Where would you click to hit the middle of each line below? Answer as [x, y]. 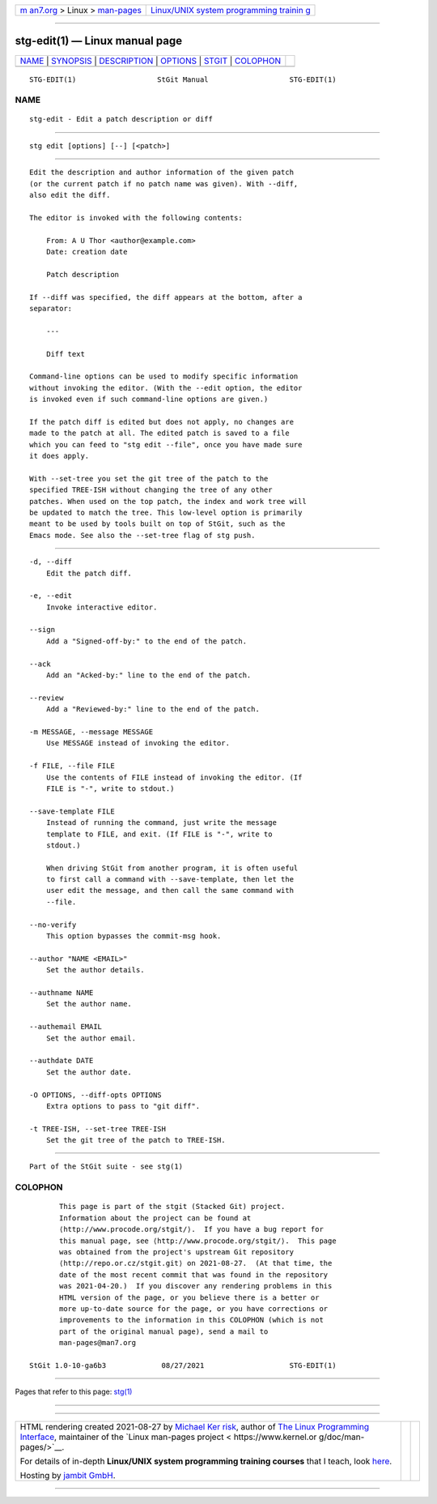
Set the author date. [89, 1072]
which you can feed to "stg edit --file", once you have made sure [166, 444]
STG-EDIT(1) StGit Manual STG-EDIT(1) [183, 79]
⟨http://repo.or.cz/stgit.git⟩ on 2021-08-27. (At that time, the [196, 1263]
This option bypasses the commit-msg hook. [134, 936]
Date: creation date [87, 252]
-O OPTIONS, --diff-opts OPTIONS [95, 1095]
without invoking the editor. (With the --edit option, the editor [166, 388]
